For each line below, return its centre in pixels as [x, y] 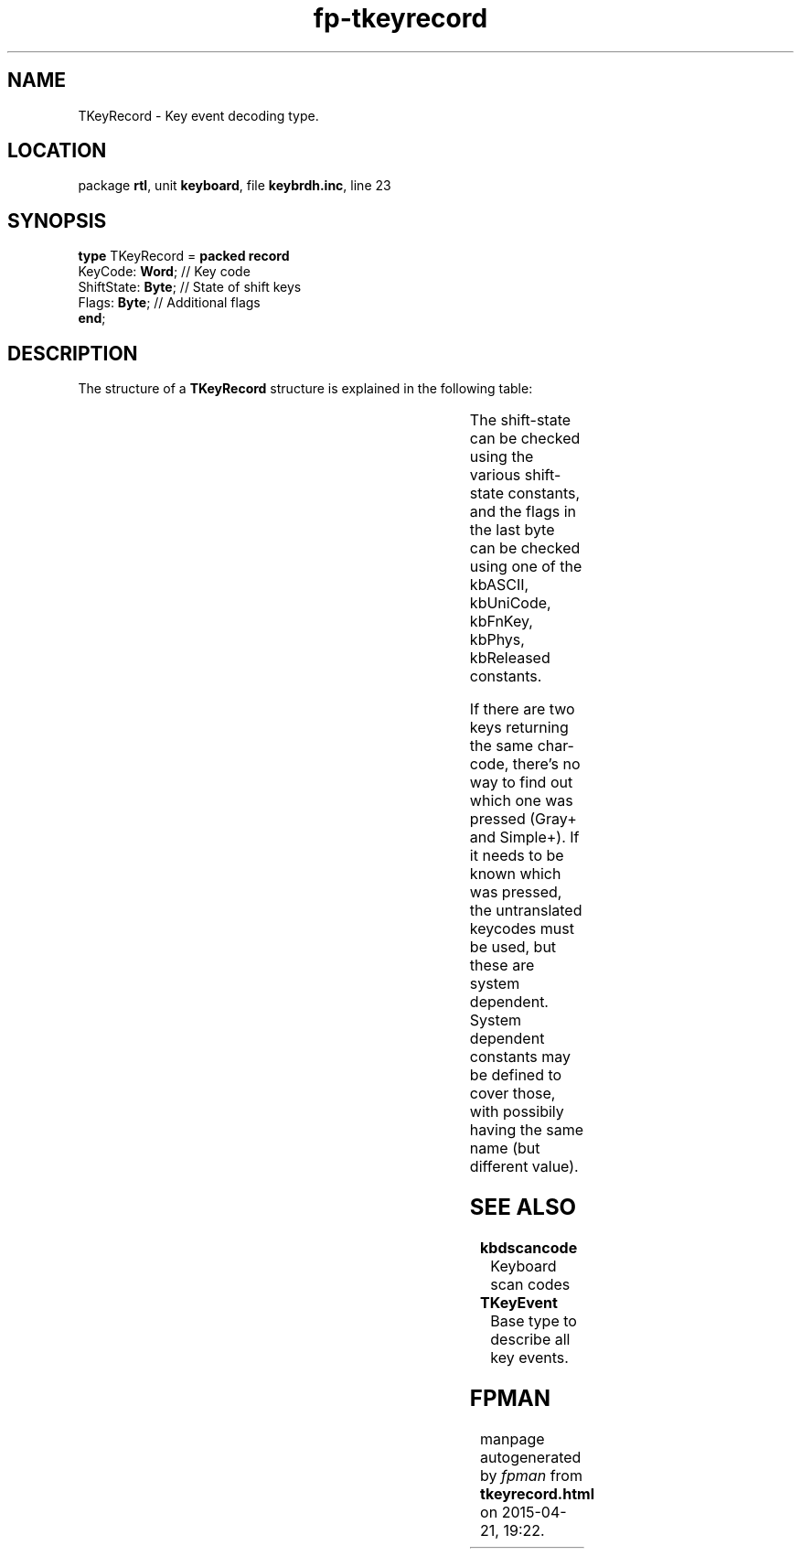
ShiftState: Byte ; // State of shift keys [190, 287]
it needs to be [517, 856]
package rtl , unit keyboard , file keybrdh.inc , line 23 [235, 186]
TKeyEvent [519, 1302]
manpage [513, 1438]
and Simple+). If [524, 837]
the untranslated [526, 911]
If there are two [522, 709]
